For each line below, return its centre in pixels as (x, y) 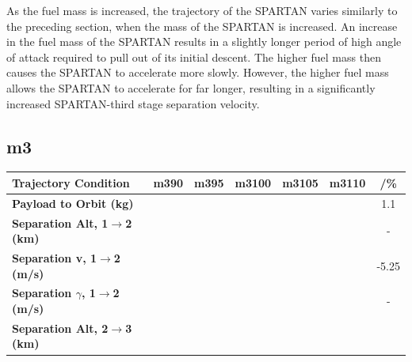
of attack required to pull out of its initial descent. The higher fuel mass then (194, 57)
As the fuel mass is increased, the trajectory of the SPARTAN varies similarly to (202, 10)
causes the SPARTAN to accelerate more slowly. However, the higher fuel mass (198, 72)
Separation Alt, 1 (60, 222)
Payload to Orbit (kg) (73, 203)
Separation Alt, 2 (60, 328)
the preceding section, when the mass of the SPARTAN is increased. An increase (202, 26)
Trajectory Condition (71, 182)
